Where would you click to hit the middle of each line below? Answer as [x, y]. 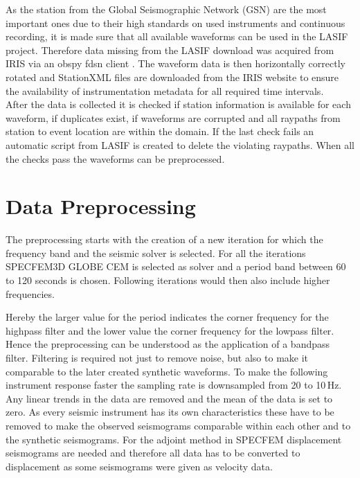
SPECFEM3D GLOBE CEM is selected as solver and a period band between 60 [176, 266]
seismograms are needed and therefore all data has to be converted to [153, 453]
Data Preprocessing [101, 206]
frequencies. [30, 293]
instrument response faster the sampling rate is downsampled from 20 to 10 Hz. [174, 385]
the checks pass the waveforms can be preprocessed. [115, 158]
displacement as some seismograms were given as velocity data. [139, 466]
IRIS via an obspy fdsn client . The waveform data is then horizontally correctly [175, 63]
